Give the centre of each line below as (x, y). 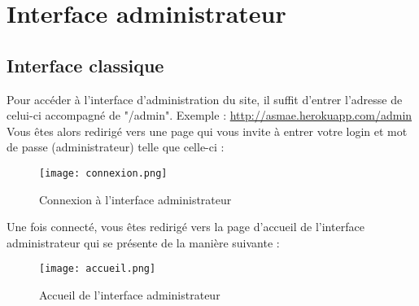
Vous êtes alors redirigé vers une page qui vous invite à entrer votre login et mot (207, 131)
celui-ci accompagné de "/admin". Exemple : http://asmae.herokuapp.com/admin (209, 115)
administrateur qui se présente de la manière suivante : (143, 242)
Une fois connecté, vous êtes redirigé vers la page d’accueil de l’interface (185, 227)
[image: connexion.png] (103, 173)
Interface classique (85, 65)
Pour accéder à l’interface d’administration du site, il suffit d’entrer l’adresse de (205, 99)
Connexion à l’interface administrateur (135, 199)
